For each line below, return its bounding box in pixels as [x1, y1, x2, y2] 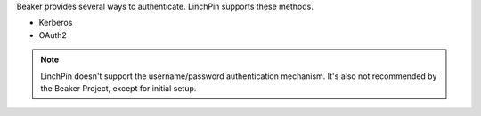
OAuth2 [38, 29, 67, 40]
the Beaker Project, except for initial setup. [40, 82, 197, 93]
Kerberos [38, 18, 73, 28]
